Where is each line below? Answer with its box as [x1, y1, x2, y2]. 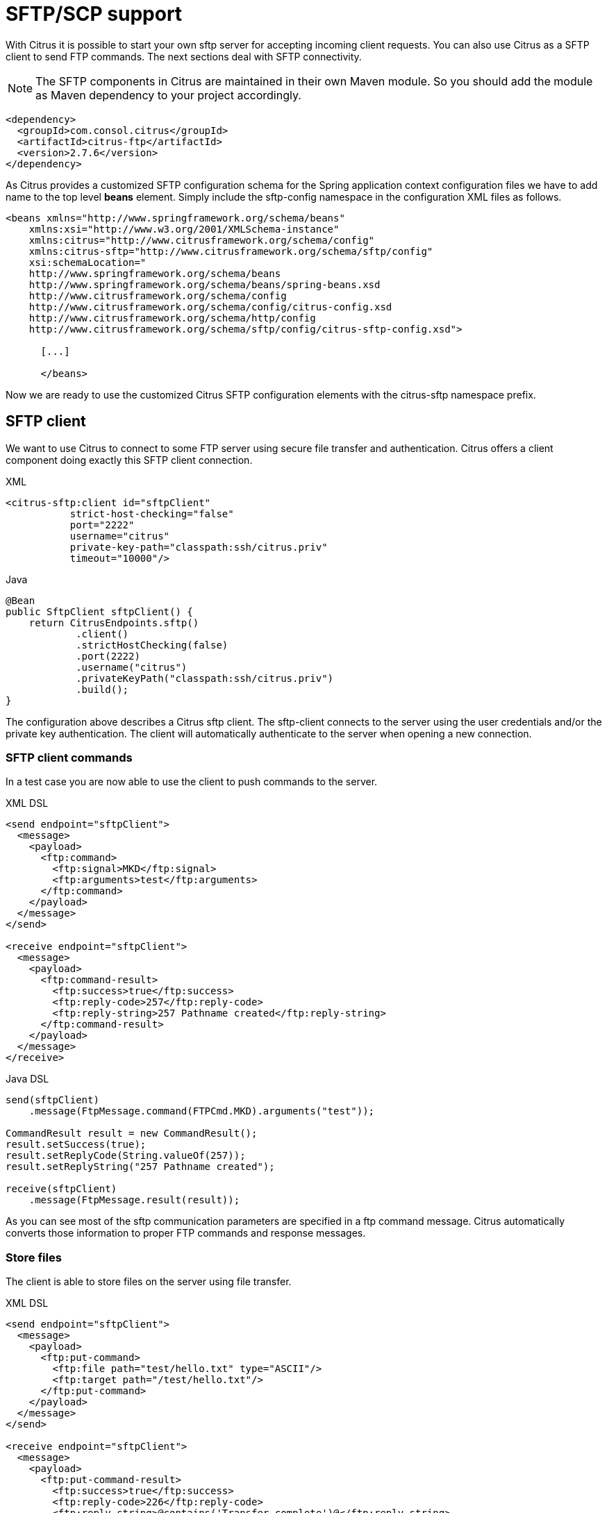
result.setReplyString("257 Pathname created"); [6, 1161, 275, 1173]
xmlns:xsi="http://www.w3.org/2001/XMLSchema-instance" [28, 223, 340, 235]
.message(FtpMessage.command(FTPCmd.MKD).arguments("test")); [28, 1105, 375, 1117]
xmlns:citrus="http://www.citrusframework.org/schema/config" [28, 234, 375, 246]
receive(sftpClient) [6, 1183, 117, 1195]
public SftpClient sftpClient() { [6, 605, 193, 617]
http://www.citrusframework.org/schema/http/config [28, 312, 316, 324]
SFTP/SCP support [6, 2, 183, 26]
